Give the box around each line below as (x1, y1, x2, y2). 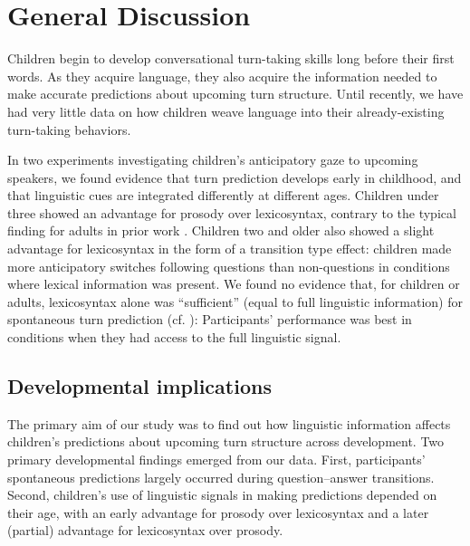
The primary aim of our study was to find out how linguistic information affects (7, 414, 451, 433)
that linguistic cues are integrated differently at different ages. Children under (7, 186, 439, 205)
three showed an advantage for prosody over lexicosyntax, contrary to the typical (7, 203, 456, 222)
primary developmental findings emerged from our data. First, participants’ (7, 450, 426, 469)
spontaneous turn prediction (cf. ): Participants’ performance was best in (7, 310, 412, 329)
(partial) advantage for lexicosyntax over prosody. (7, 521, 283, 540)
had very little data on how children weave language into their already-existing (7, 101, 445, 120)
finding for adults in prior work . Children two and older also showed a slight (7, 221, 435, 240)
